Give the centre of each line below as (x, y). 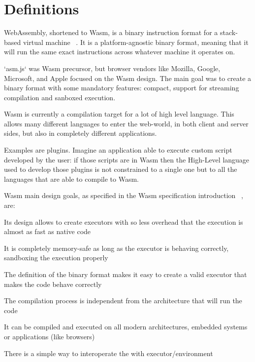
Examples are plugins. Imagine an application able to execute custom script (118, 150)
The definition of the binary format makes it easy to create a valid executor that (126, 274)
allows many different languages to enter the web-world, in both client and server (126, 123)
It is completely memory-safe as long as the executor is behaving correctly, (116, 248)
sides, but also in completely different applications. (80, 133)
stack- (229, 32)
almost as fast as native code (48, 231)
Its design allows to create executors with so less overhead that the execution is (124, 221)
